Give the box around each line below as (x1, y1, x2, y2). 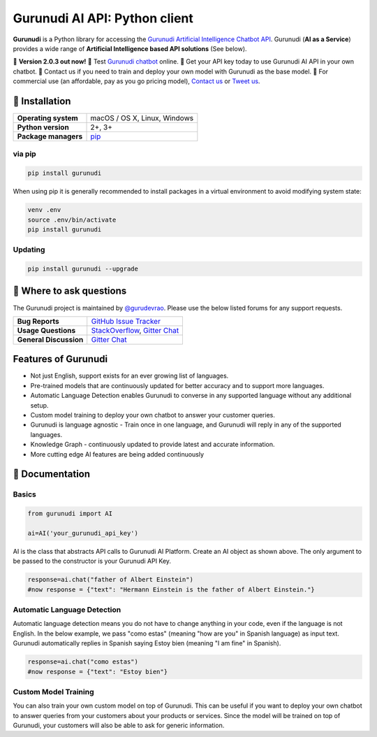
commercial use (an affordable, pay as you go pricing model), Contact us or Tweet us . (13, 77, 260, 85)
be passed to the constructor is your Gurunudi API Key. (13, 557, 171, 566)
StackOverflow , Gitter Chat (91, 325, 179, 335)
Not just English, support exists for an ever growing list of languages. (30, 371, 229, 380)
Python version (17, 122, 69, 132)
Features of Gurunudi (13, 353, 108, 365)
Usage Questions (17, 325, 76, 335)
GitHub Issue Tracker (91, 316, 161, 326)
